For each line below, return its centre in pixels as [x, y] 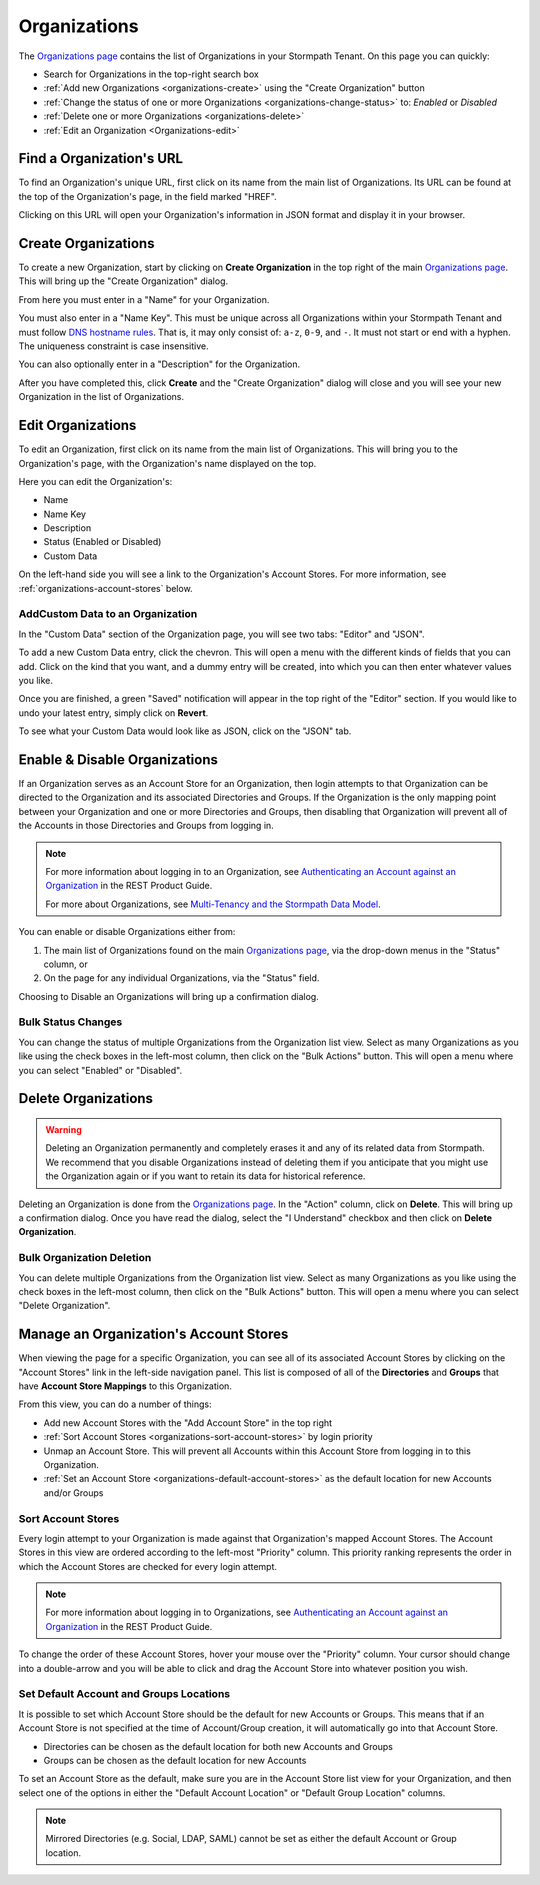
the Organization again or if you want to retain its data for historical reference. [205, 1176]
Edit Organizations [77, 425]
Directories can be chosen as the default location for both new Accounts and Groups [218, 1746]
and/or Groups [73, 1492]
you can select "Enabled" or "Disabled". [100, 1070]
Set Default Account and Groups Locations [124, 1694]
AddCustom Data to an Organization [108, 614]
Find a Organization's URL [101, 158]
